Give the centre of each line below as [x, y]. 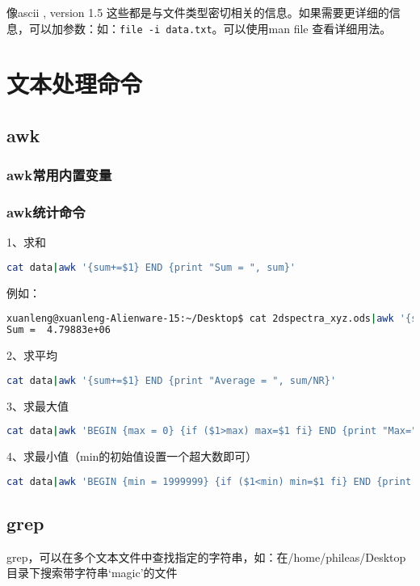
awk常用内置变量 [59, 175]
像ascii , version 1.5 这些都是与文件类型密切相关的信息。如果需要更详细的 [198, 12]
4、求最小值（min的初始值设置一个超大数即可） [132, 456]
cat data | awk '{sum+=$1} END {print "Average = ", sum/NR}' [172, 380]
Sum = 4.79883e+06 [59, 330]
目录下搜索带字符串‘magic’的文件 [92, 573]
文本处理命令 [75, 84]
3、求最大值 [38, 405]
